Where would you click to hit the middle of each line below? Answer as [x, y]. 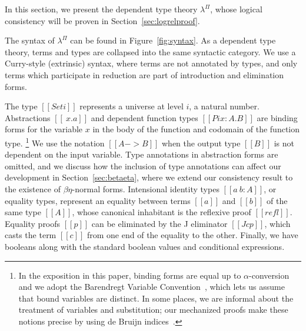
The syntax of [30, 40]
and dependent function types [144, 117]
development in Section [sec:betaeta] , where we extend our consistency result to [149, 177]
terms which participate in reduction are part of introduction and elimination [144, 74]
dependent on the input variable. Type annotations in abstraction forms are [142, 154]
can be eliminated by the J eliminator [159, 223]
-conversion [269, 275]
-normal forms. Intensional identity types [146, 188]
